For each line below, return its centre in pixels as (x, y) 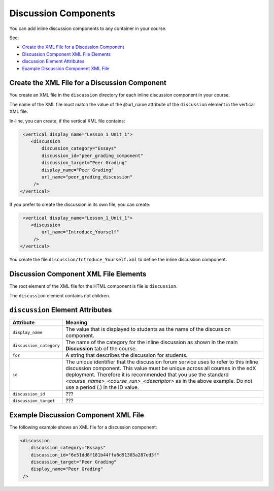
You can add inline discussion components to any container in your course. (88, 28)
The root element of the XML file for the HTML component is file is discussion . (93, 286)
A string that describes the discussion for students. (126, 355)
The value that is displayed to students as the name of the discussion (148, 329)
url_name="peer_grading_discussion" (87, 177)
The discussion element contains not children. (60, 295)
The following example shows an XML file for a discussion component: (83, 427)
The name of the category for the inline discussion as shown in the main (151, 342)
